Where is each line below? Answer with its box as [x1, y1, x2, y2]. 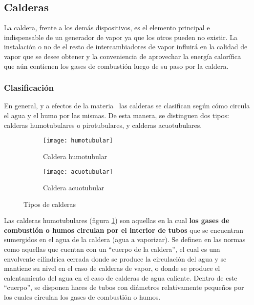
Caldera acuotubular [43, 183, 105, 193]
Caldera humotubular [43, 151, 107, 161]
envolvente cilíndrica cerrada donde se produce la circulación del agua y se [4, 253, 227, 264]
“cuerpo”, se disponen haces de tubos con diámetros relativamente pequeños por [4, 282, 244, 292]
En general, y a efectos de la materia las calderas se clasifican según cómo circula [4, 101, 250, 111]
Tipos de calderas [23, 199, 76, 209]
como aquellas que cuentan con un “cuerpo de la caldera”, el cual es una [4, 244, 220, 254]
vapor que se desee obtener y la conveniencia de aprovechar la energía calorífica [4, 51, 241, 61]
